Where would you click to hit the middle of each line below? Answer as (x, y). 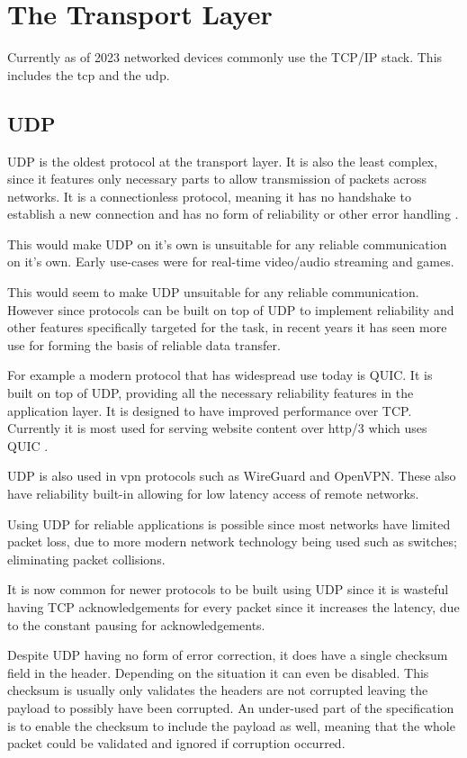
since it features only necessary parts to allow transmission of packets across (217, 179)
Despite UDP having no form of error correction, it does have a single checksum (228, 655)
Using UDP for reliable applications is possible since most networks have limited (229, 523)
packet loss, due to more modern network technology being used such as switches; (232, 541)
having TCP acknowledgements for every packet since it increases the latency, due (233, 606)
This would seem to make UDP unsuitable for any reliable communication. (213, 292)
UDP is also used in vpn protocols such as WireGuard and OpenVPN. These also (232, 476)
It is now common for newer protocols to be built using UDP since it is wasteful (228, 589)
